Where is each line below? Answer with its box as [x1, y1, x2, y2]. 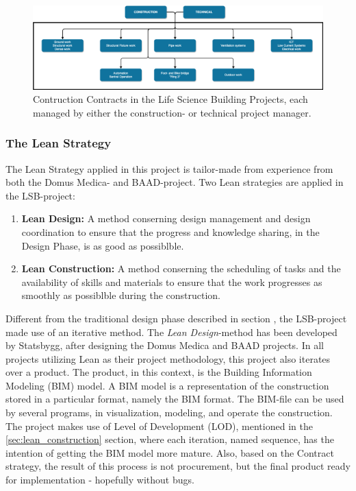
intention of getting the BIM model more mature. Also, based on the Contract [5, 445, 334, 459]
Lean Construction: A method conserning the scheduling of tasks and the [21, 261, 341, 276]
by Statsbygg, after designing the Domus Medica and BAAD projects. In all [5, 338, 324, 352]
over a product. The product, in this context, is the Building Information [5, 365, 312, 379]
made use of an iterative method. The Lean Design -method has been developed [5, 324, 338, 339]
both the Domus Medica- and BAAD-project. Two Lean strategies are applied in [5, 175, 344, 189]
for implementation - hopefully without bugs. [5, 472, 194, 487]
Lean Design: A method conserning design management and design [21, 211, 311, 226]
